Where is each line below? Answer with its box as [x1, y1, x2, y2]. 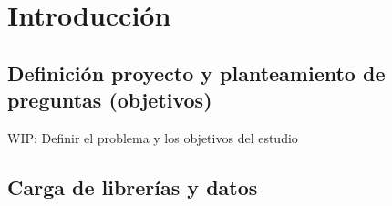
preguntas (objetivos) [7, 86, 212, 114]
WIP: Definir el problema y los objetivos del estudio [7, 128, 298, 147]
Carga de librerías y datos [7, 172, 258, 201]
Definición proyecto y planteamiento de [7, 58, 386, 87]
